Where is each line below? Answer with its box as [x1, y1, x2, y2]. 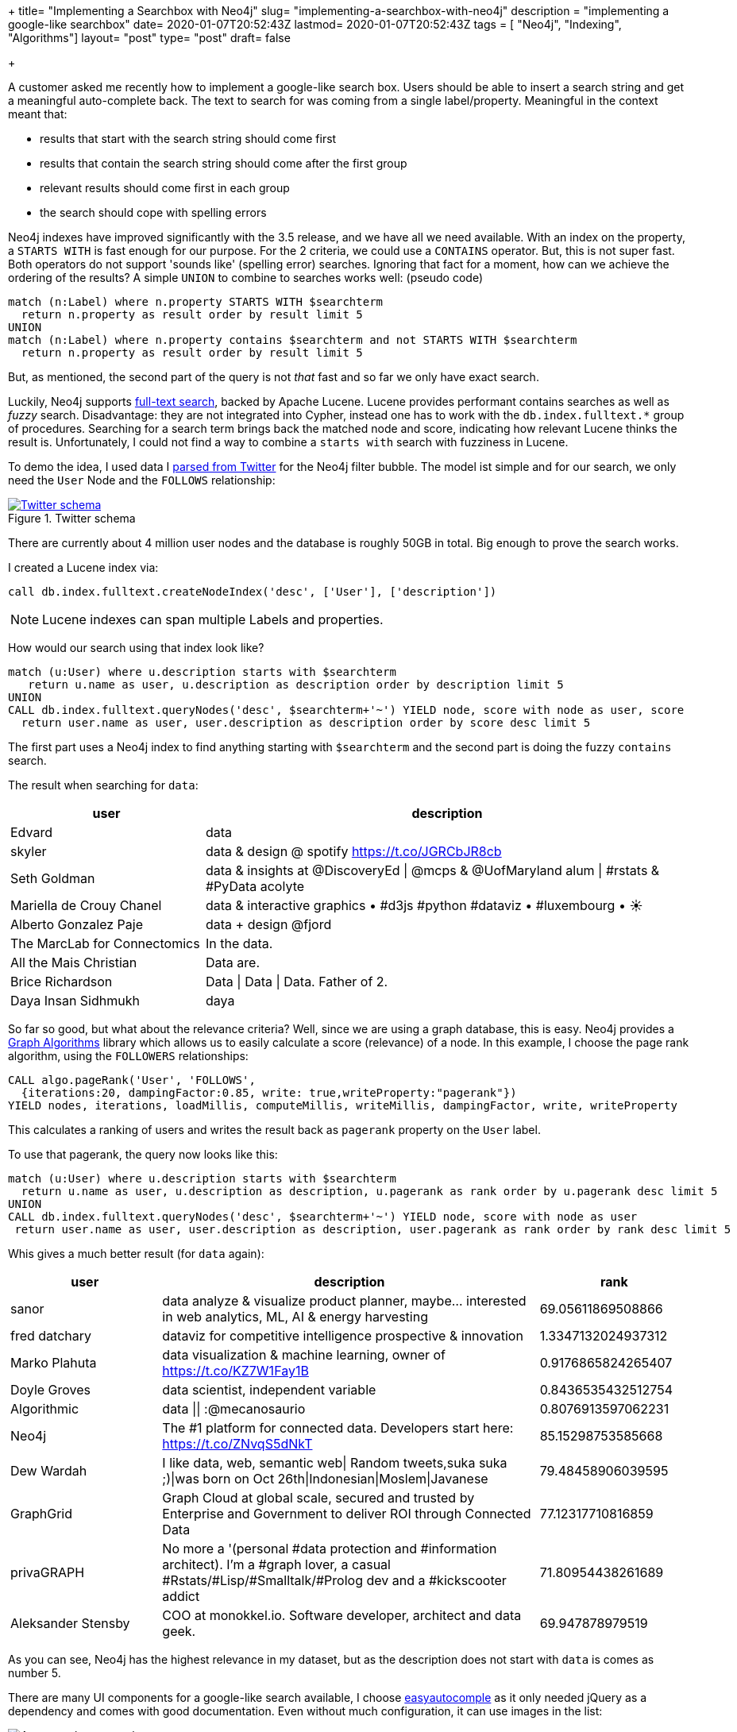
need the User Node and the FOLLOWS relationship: [8, 473, 276, 487]
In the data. [205, 935, 273, 951]
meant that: [8, 107, 68, 121]
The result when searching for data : [8, 778, 199, 792]
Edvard [10, 824, 52, 840]
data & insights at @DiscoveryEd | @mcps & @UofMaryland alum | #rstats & [205, 862, 660, 878]
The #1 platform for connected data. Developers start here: [162, 1420, 514, 1436]
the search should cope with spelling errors [40, 206, 267, 219]
